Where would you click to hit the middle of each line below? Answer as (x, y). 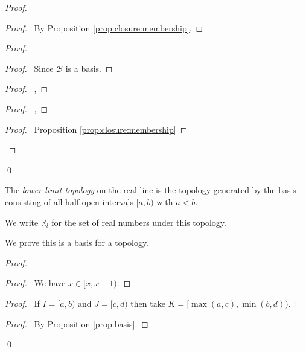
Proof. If (22, 303)
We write (22, 222)
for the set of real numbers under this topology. (139, 222)
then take (148, 303)
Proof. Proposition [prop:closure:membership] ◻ (96, 129)
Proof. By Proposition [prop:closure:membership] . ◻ (104, 27)
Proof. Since (29, 68)
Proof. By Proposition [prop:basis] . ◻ (77, 323)
